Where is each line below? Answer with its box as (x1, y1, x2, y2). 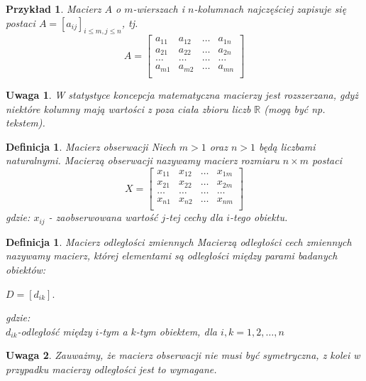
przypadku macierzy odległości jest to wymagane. (6, 362, 217, 377)
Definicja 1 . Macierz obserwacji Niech (6, 139, 176, 154)
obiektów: (6, 262, 46, 277)
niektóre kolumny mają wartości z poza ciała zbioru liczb (6, 101, 251, 116)
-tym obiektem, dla (135, 323, 218, 338)
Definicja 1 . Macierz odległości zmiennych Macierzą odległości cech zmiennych (6, 234, 352, 249)
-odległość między (17, 323, 92, 338)
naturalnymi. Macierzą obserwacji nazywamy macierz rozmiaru (6, 153, 279, 168)
